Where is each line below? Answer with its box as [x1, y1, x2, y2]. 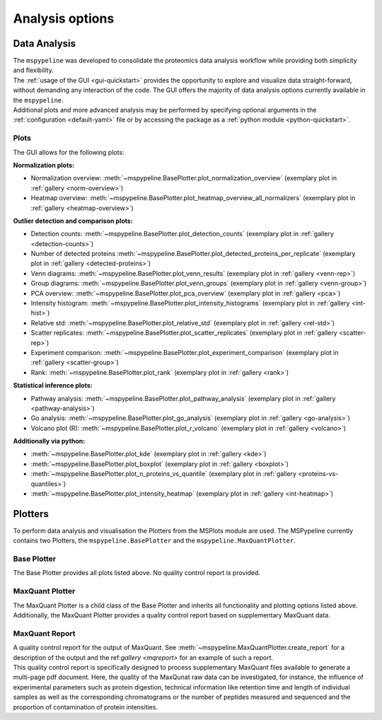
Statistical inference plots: [13, 381, 93, 390]
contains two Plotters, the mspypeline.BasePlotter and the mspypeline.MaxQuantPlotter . [13, 536, 296, 545]
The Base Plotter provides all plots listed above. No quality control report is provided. [13, 569, 261, 577]
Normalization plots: [13, 161, 74, 169]
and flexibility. [13, 66, 54, 74]
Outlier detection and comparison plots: [13, 216, 134, 225]
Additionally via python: [13, 437, 86, 446]
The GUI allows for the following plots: [13, 148, 125, 156]
